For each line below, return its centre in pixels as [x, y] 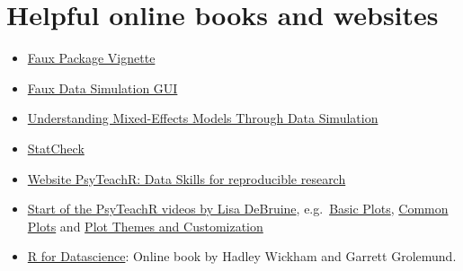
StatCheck [56, 148]
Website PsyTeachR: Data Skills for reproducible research [187, 178]
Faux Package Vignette [91, 58]
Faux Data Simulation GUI [102, 87]
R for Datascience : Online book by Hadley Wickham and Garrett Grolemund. [242, 256]
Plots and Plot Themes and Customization [145, 226]
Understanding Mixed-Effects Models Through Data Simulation [203, 118]
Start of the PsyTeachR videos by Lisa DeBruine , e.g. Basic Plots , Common [238, 209]
